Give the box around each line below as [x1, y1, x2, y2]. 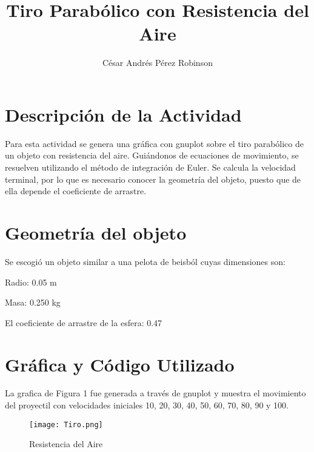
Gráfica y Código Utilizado [5, 352, 235, 376]
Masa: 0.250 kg [5, 296, 61, 309]
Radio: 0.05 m [5, 275, 57, 288]
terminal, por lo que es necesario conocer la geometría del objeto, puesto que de [5, 172, 301, 185]
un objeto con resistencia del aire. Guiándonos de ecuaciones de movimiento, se [5, 149, 299, 162]
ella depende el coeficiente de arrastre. [5, 185, 147, 197]
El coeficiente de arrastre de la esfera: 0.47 [5, 316, 162, 329]
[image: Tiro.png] [29, 420, 103, 429]
